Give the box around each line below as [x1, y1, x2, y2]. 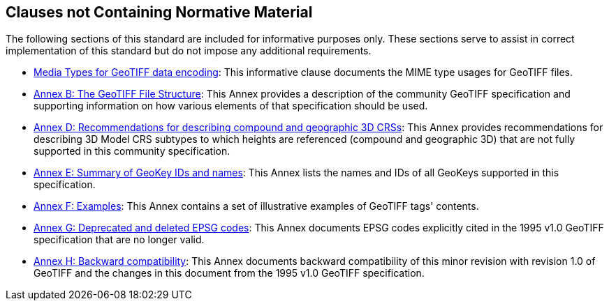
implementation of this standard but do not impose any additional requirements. [6, 45, 372, 57]
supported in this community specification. [34, 145, 230, 158]
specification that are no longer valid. [34, 234, 205, 246]
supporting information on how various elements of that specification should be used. [34, 100, 428, 112]
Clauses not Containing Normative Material [6, 3, 313, 21]
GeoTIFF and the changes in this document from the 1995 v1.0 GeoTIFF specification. [34, 267, 425, 280]
